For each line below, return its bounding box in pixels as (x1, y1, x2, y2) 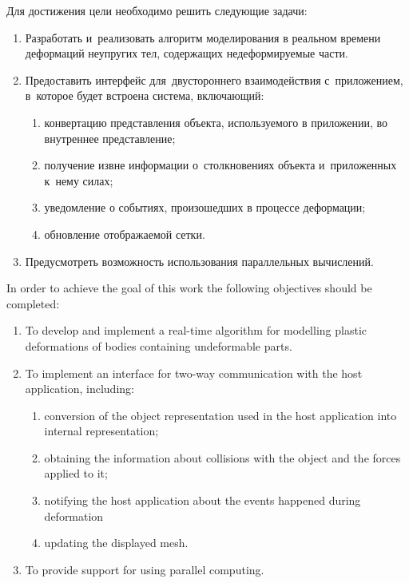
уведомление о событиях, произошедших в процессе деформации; (44, 199, 366, 216)
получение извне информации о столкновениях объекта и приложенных (44, 157, 397, 173)
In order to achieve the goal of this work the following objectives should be (6, 280, 372, 296)
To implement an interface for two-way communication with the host (25, 364, 363, 381)
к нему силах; (44, 172, 113, 188)
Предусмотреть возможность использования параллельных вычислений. (25, 252, 374, 269)
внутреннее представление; (44, 129, 176, 146)
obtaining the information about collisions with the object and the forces (44, 449, 401, 466)
